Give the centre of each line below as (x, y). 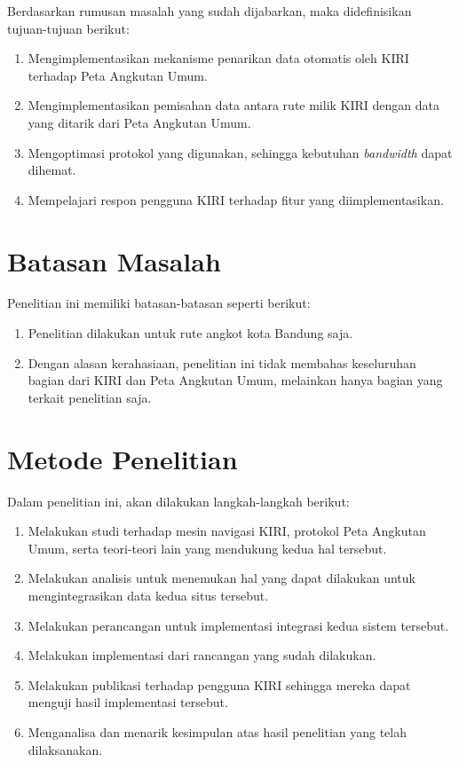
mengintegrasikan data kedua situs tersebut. (148, 595)
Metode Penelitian (123, 458)
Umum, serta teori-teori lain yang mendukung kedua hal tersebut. (207, 548)
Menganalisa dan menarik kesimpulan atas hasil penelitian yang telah (218, 731)
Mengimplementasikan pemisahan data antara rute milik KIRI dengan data (234, 105)
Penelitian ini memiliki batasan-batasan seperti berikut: (159, 303)
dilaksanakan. (65, 749)
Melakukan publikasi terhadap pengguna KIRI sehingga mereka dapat (219, 684)
